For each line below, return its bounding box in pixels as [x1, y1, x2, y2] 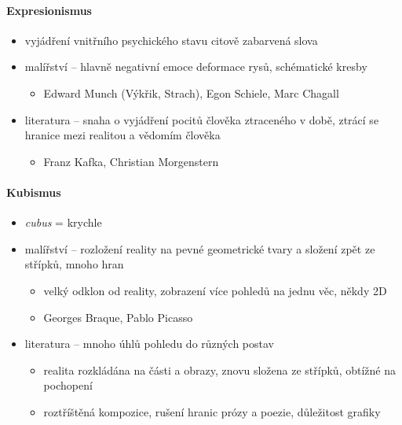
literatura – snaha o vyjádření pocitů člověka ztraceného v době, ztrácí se [24, 111, 379, 128]
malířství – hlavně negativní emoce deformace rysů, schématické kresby [24, 58, 367, 75]
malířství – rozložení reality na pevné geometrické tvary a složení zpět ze [24, 240, 375, 257]
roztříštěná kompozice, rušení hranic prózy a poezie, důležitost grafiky [43, 403, 381, 419]
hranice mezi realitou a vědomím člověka [24, 127, 221, 143]
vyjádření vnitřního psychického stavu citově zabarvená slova [24, 31, 318, 48]
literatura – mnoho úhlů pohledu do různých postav [24, 335, 274, 352]
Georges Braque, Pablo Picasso [43, 309, 193, 325]
